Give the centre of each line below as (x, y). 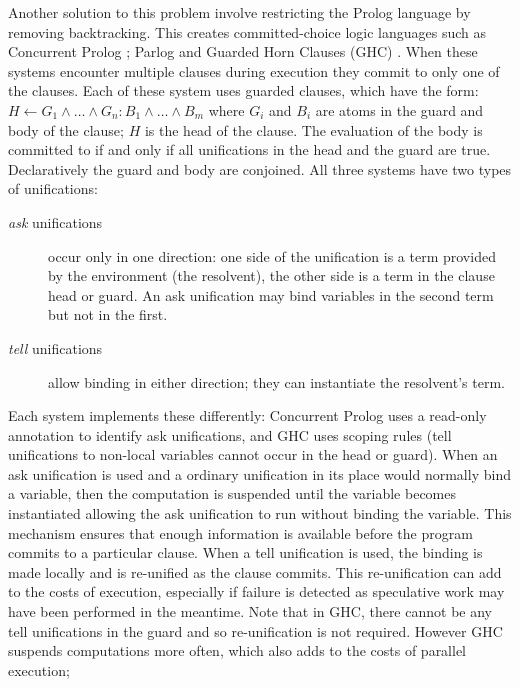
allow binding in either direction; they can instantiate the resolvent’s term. (276, 381)
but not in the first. (108, 314)
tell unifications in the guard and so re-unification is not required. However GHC (255, 630)
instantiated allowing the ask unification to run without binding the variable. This (260, 513)
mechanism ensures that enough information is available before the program (240, 532)
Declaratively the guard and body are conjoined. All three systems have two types (260, 168)
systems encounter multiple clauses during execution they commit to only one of (254, 70)
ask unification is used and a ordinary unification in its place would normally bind (259, 473)
